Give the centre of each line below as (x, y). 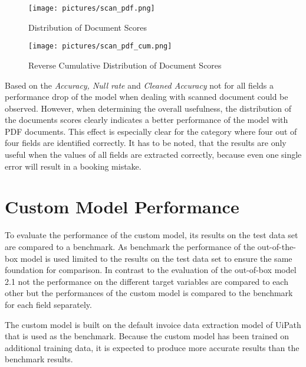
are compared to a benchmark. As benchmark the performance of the (130, 246)
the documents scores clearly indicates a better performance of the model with (147, 120)
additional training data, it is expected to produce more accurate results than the (152, 347)
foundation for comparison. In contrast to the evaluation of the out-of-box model (151, 270)
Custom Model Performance (122, 207)
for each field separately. (48, 304)
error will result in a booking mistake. (73, 166)
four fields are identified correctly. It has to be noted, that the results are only (146, 143)
